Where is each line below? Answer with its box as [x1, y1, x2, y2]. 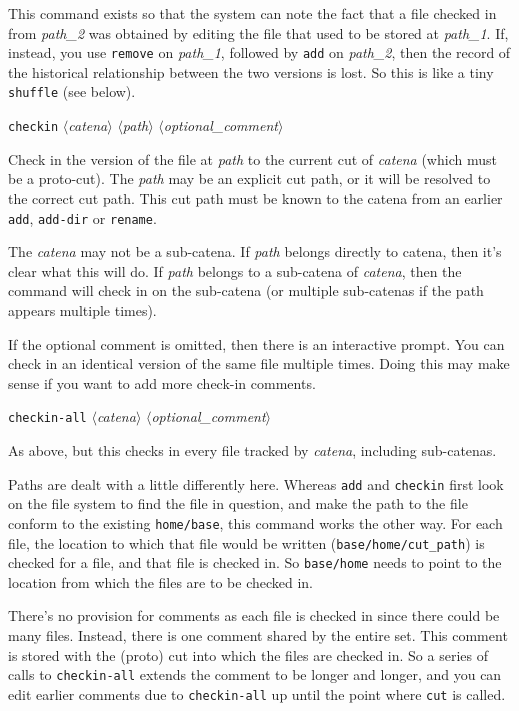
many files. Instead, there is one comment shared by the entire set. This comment [8, 625, 508, 645]
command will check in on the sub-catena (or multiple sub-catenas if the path [8, 280, 484, 301]
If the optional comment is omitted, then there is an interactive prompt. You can [8, 333, 505, 354]
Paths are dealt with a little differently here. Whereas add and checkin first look [8, 473, 504, 494]
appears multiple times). [8, 299, 157, 320]
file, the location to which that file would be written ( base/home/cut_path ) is [8, 532, 485, 553]
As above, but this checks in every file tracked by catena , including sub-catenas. [8, 440, 497, 460]
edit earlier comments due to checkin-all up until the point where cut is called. [8, 683, 506, 704]
